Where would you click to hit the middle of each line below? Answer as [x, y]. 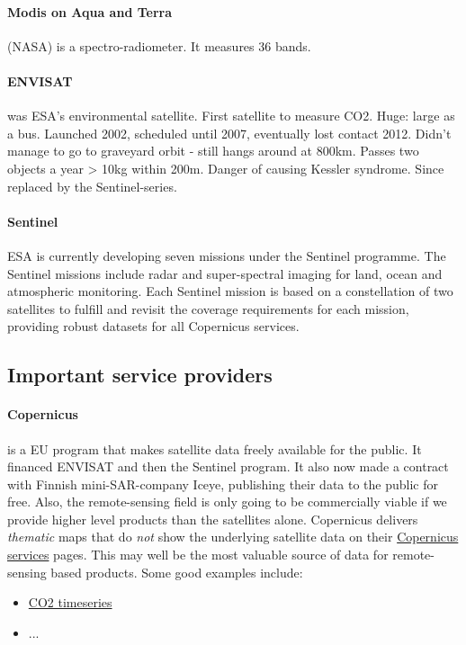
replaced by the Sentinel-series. [92, 186]
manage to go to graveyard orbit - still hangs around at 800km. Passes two [213, 151]
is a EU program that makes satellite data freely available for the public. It [215, 448]
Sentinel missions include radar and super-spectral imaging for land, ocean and [225, 273]
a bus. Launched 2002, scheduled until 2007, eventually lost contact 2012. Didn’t [229, 133]
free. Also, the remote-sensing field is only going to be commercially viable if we [227, 502]
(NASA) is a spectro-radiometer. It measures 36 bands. [159, 45]
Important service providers [140, 375]
